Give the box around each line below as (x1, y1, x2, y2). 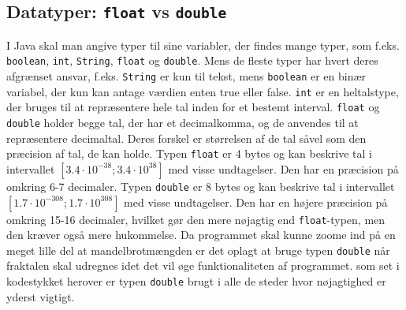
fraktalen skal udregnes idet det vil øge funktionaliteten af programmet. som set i (6, 257, 400, 274)
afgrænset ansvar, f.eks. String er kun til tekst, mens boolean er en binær (6, 68, 367, 84)
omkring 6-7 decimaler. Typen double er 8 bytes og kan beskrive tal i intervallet (6, 177, 395, 194)
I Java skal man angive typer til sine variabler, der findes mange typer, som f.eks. (6, 36, 400, 53)
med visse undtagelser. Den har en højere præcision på (124, 193, 388, 210)
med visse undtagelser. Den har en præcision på (168, 160, 399, 177)
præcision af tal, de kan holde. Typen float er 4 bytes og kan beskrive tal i (6, 145, 372, 162)
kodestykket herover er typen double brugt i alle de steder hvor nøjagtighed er (6, 273, 386, 289)
